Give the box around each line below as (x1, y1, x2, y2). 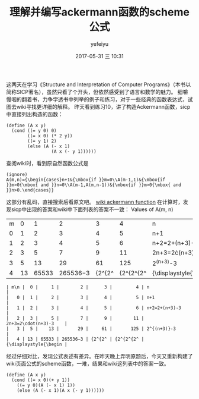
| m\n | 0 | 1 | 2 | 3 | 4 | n (6, 284, 150, 290)
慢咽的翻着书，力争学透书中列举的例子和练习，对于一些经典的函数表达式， (6, 96, 188, 103)
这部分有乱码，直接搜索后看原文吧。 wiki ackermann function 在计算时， (6, 198, 184, 205)
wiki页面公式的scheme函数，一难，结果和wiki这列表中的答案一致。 (6, 360, 170, 367)
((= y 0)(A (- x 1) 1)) (17, 382, 76, 388)
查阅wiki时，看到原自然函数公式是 (6, 159, 89, 166)
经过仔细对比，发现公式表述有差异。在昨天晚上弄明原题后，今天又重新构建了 (6, 353, 193, 360)
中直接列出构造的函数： (6, 111, 63, 118)
